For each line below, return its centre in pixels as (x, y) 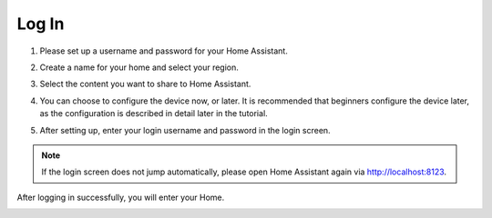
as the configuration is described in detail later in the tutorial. (154, 114)
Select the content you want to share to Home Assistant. (145, 84)
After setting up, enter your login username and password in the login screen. (185, 130)
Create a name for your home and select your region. (139, 67)
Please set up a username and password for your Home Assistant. (164, 51)
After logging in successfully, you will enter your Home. (121, 197)
